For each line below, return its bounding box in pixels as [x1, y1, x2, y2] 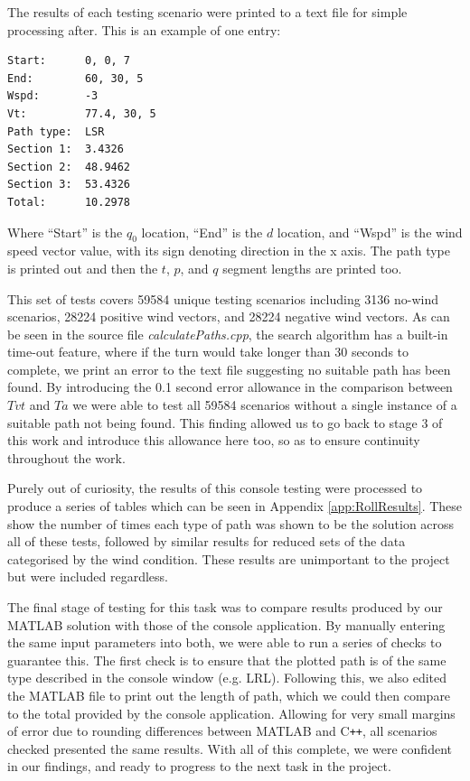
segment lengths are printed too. [222, 258, 402, 277]
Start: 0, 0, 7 [7, 54, 131, 68]
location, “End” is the [141, 222, 263, 241]
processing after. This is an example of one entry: [7, 20, 281, 39]
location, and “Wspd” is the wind [277, 222, 463, 241]
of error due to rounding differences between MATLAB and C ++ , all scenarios [7, 721, 437, 740]
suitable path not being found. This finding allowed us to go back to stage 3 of [7, 413, 443, 432]
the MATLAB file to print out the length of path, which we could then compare [7, 685, 451, 704]
